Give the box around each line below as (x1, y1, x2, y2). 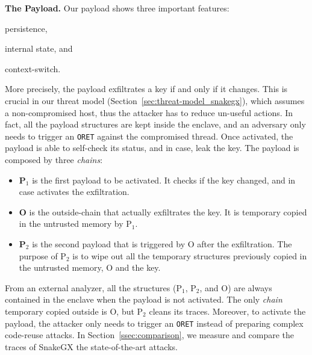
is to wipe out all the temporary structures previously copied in (72, 249, 307, 262)
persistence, (5, 22, 48, 34)
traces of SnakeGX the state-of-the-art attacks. (5, 340, 178, 353)
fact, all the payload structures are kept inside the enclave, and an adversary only (5, 118, 306, 131)
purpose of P (19, 249, 66, 262)
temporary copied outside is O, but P (5, 304, 143, 317)
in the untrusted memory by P (19, 217, 132, 230)
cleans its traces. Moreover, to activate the (149, 304, 306, 317)
